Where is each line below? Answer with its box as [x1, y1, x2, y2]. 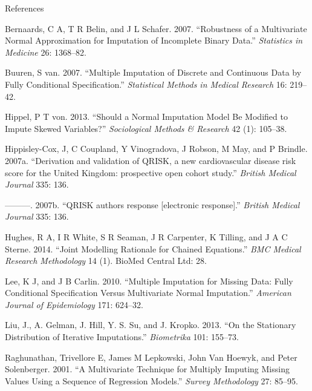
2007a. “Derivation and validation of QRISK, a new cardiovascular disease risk [5, 154, 296, 166]
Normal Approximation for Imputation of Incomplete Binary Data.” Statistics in [5, 34, 303, 47]
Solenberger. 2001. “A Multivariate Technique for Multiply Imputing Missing [5, 363, 290, 375]
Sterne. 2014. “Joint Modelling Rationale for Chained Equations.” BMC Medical [5, 242, 301, 255]
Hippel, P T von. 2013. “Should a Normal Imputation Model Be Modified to [5, 110, 288, 123]
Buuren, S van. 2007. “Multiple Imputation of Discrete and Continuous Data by [5, 66, 302, 79]
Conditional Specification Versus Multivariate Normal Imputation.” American [5, 286, 291, 299]
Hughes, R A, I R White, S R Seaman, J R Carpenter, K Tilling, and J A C [5, 230, 288, 243]
